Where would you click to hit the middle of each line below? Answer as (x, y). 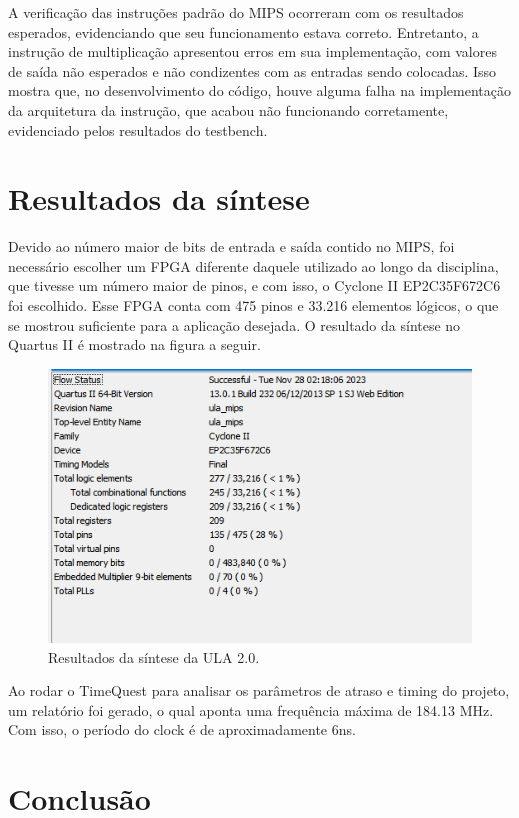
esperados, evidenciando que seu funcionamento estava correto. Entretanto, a (243, 31)
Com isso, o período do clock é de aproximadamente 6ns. (182, 729)
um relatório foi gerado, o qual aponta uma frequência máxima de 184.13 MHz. (251, 709)
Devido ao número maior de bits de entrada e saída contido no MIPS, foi (231, 246)
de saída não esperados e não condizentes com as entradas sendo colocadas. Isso (252, 70)
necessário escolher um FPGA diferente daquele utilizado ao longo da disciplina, (253, 265)
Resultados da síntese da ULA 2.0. (154, 656)
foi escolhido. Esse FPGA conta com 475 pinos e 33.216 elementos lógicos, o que (253, 305)
